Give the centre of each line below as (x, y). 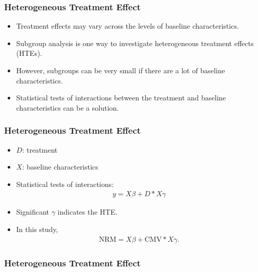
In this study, (37, 229)
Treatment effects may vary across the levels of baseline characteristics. (127, 26)
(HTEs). (29, 53)
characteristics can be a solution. (67, 107)
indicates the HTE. (88, 212)
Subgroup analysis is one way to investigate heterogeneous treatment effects (135, 43)
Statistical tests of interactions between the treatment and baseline (121, 98)
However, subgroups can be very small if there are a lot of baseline (121, 70)
